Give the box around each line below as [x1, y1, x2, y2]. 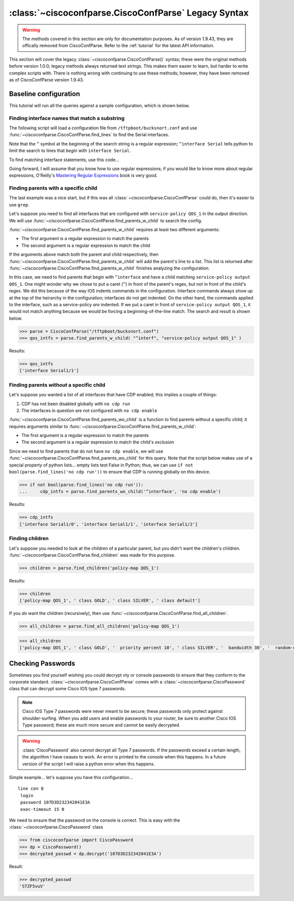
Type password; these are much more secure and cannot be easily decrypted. [22, 722, 181, 728]
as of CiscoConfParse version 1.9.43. [9, 76, 84, 83]
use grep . [9, 201, 29, 208]
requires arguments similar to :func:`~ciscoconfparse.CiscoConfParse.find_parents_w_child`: [9, 423, 196, 429]
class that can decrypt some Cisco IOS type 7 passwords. [9, 686, 126, 692]
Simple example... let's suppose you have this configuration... [9, 774, 133, 780]
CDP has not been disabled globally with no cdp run [21, 401, 130, 407]
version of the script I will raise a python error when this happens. [22, 761, 155, 767]
